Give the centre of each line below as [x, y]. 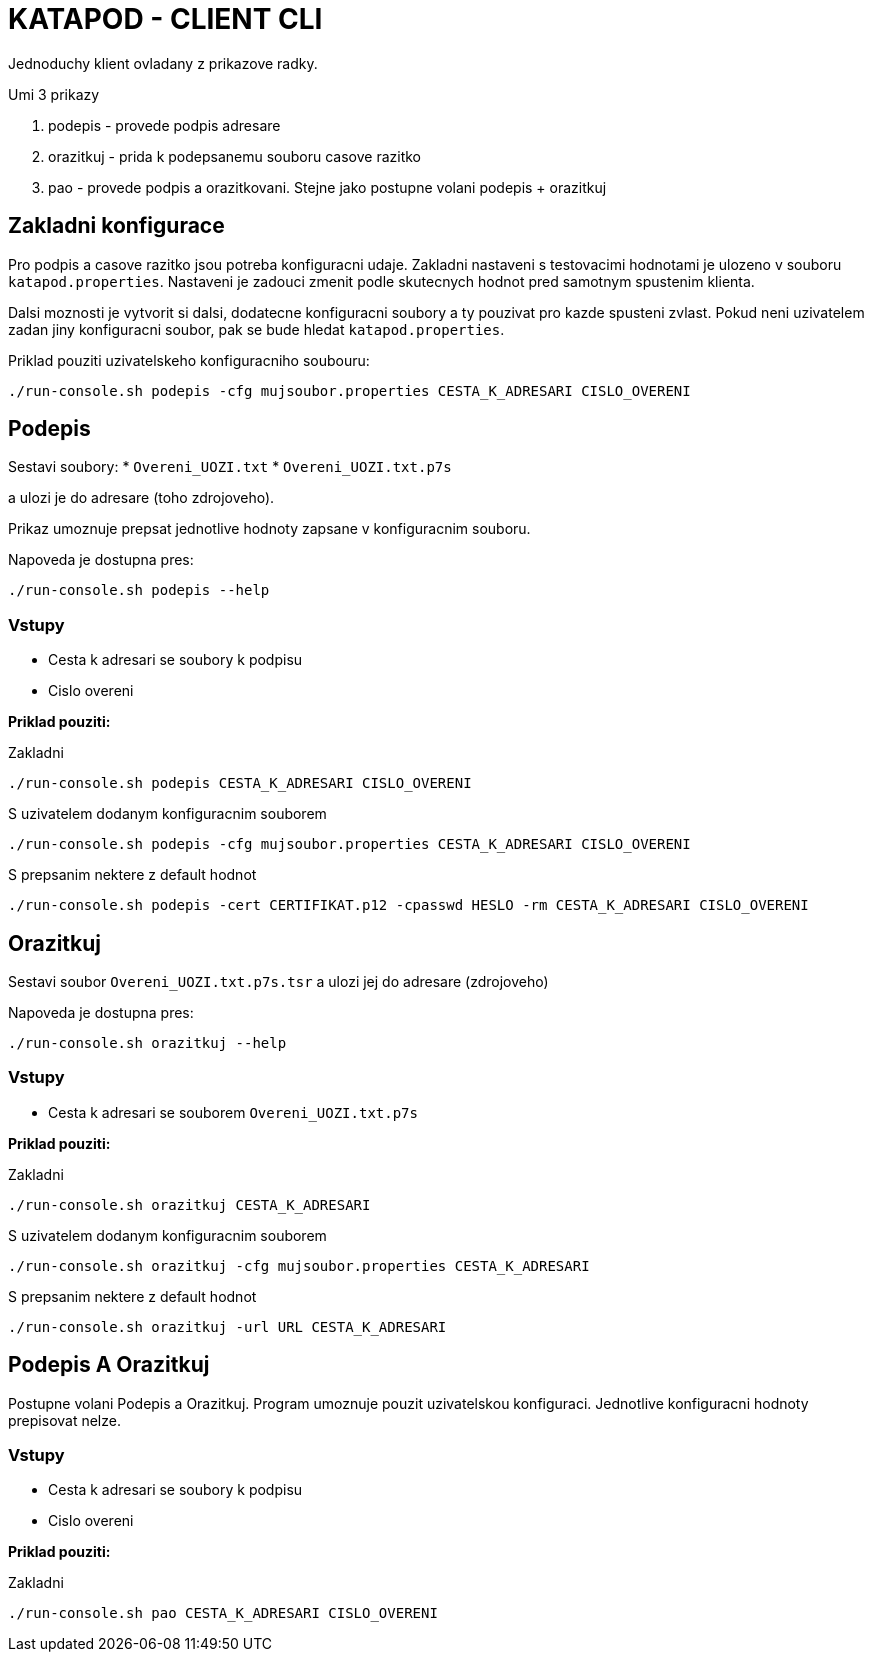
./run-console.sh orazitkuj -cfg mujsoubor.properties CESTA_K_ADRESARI [299, 1265]
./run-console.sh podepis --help [139, 590]
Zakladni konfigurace [116, 226]
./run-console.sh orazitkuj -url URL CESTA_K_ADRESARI [227, 1326]
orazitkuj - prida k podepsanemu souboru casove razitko [235, 156]
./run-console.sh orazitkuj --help [147, 1043]
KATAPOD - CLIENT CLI [165, 19]
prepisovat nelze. [64, 1420]
